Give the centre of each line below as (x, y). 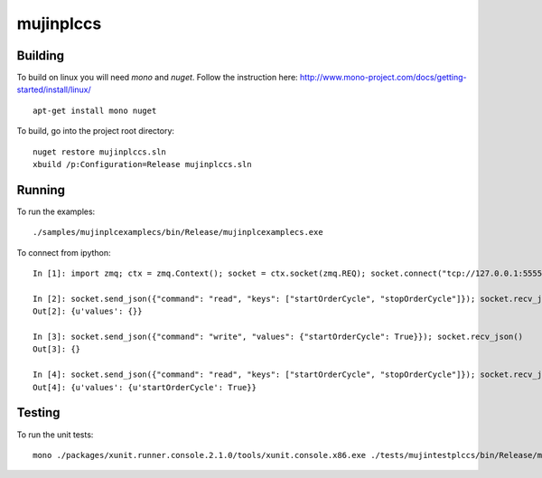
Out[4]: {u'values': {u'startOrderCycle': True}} (145, 387)
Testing (38, 412)
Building (41, 56)
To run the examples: (56, 211)
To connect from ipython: (64, 252)
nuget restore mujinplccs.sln (100, 152)
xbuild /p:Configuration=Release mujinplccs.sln (142, 164)
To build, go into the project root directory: (96, 131)
